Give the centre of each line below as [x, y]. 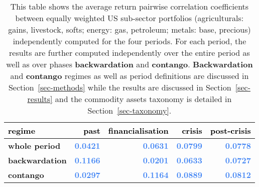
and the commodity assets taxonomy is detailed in [143, 99]
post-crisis [230, 130]
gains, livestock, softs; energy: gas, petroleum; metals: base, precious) [129, 29]
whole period [34, 146]
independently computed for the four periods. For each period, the [129, 41]
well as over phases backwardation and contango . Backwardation [129, 64]
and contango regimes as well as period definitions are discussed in [129, 76]
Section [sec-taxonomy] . [129, 110]
